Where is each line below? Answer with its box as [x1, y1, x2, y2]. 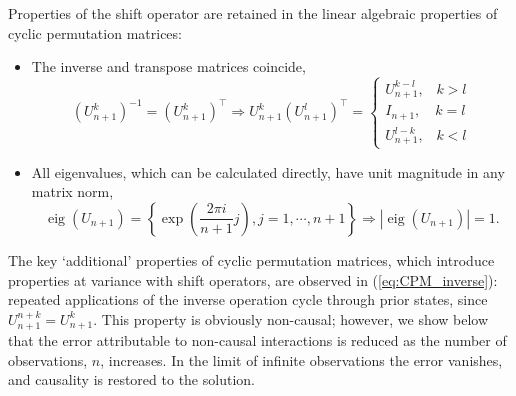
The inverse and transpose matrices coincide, [31, 56, 306, 77]
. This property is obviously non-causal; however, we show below [93, 308, 489, 329]
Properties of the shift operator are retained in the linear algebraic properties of [8, 3, 498, 23]
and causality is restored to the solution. [8, 369, 255, 390]
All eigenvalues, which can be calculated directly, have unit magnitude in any [31, 161, 505, 182]
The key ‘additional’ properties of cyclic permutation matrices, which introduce [8, 249, 495, 270]
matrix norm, [31, 181, 114, 202]
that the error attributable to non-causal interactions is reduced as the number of [8, 330, 507, 351]
